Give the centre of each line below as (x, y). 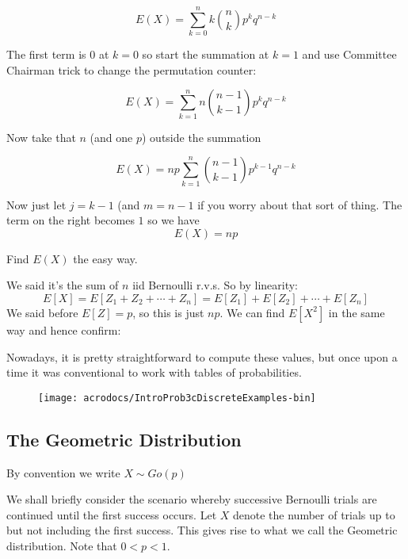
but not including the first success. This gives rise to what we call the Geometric (202, 530)
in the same (357, 312)
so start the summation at (206, 54)
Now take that (41, 137)
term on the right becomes (71, 220)
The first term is (46, 54)
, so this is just (168, 312)
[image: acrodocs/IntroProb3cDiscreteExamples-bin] (177, 398)
